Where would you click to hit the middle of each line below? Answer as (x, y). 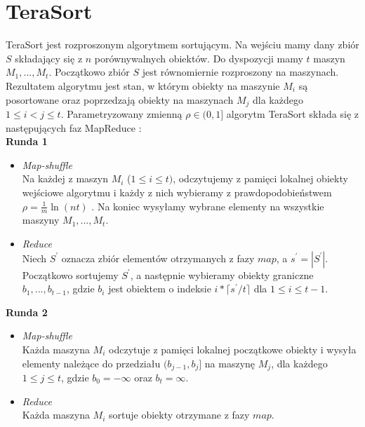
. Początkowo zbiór (89, 72)
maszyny (41, 220)
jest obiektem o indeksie (160, 289)
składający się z (49, 58)
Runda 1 (27, 141)
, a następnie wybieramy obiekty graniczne (222, 274)
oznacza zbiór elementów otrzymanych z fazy (158, 258)
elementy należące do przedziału (91, 363)
